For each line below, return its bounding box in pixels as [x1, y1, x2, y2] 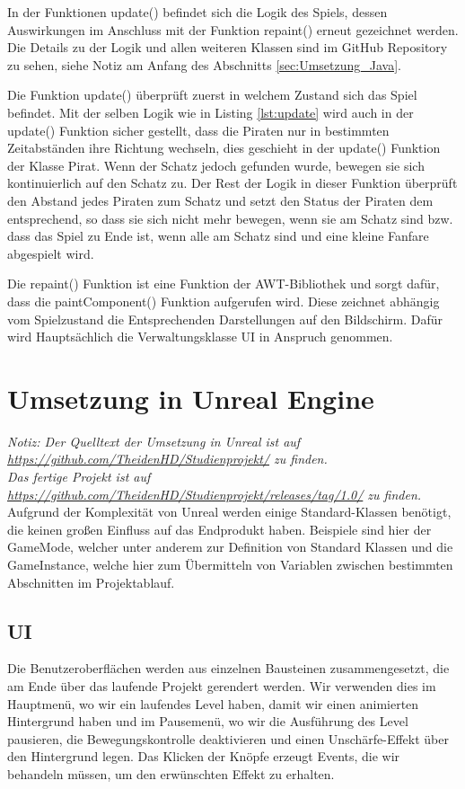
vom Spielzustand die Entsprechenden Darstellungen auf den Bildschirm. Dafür [7, 309, 443, 328]
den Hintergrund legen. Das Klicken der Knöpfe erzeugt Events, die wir [7, 747, 400, 766]
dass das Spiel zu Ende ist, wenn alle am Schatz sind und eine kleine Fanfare [7, 226, 429, 245]
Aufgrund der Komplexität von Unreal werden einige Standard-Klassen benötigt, [7, 502, 452, 521]
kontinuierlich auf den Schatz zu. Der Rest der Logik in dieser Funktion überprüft [7, 173, 458, 192]
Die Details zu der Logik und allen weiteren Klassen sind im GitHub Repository [7, 38, 448, 57]
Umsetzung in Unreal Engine [7, 379, 374, 416]
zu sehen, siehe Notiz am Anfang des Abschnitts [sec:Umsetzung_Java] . [7, 55, 401, 74]
